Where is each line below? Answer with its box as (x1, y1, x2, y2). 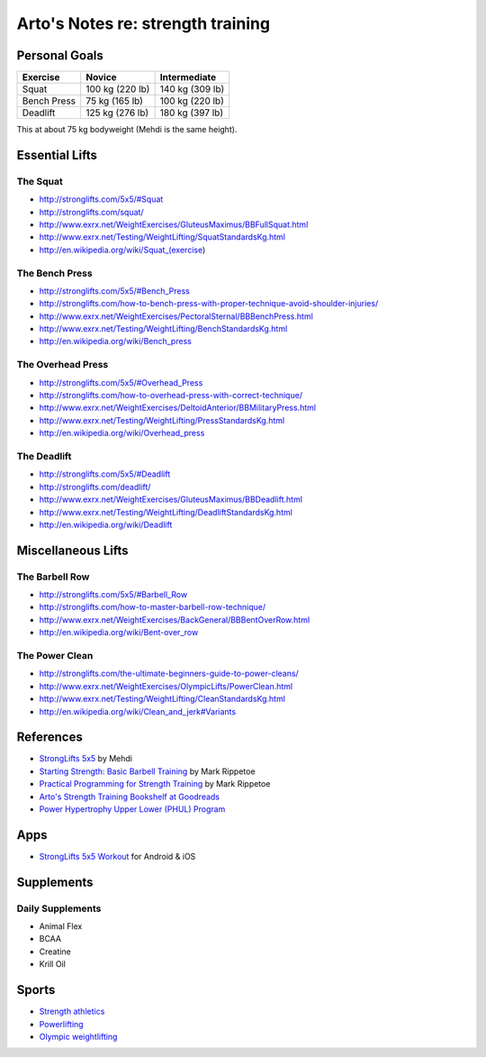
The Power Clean (16, 649, 94, 661)
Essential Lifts (16, 147, 98, 162)
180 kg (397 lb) (159, 106, 224, 119)
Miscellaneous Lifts (16, 542, 130, 558)
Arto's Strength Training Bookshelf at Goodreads (39, 791, 220, 802)
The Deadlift (16, 450, 72, 462)
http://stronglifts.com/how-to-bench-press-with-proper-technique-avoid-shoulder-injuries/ (39, 298, 379, 309)
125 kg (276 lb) (85, 106, 149, 119)
